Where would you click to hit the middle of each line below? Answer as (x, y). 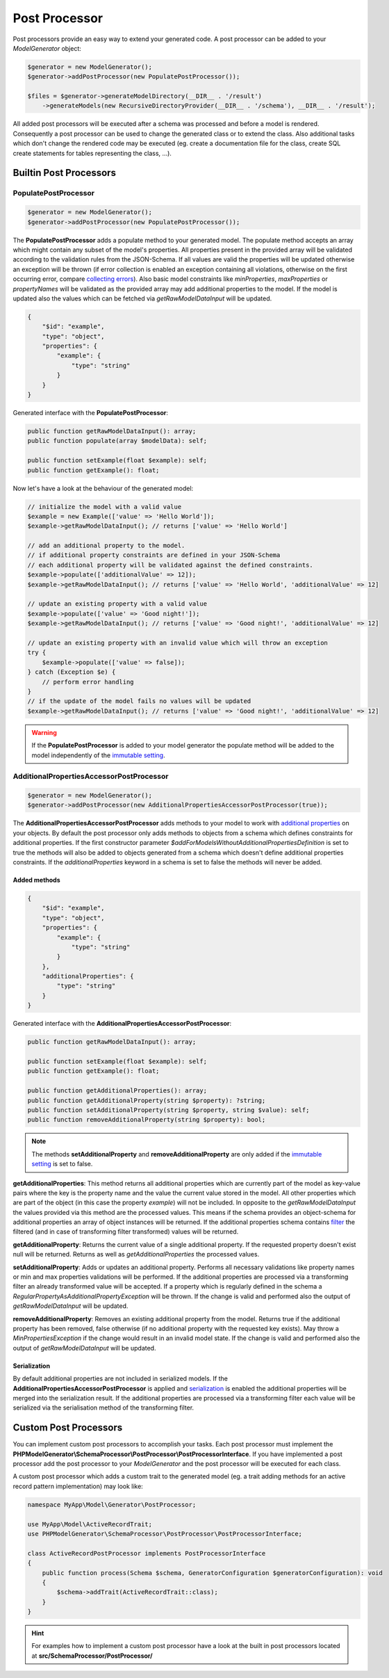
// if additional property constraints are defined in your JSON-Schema (154, 555)
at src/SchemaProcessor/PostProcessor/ (92, 1656)
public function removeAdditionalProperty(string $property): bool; (147, 1120)
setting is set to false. (62, 1164)
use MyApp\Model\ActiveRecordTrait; (90, 1524)
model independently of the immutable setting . (99, 755)
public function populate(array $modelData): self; (117, 441)
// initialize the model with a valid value (105, 507)
